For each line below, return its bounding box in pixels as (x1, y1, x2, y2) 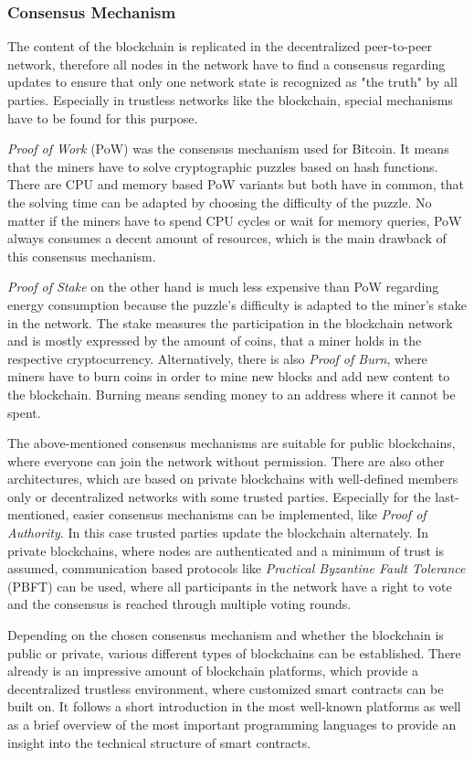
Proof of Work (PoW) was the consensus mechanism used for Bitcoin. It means (7, 139, 449, 158)
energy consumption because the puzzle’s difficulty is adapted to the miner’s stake (7, 294, 467, 314)
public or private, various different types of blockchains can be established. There (7, 643, 461, 662)
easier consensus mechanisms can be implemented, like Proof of (72, 505, 427, 524)
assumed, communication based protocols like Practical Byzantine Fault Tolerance (7, 559, 466, 578)
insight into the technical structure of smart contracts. (7, 732, 311, 752)
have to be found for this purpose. (7, 108, 198, 127)
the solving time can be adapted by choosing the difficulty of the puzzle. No (7, 192, 432, 211)
